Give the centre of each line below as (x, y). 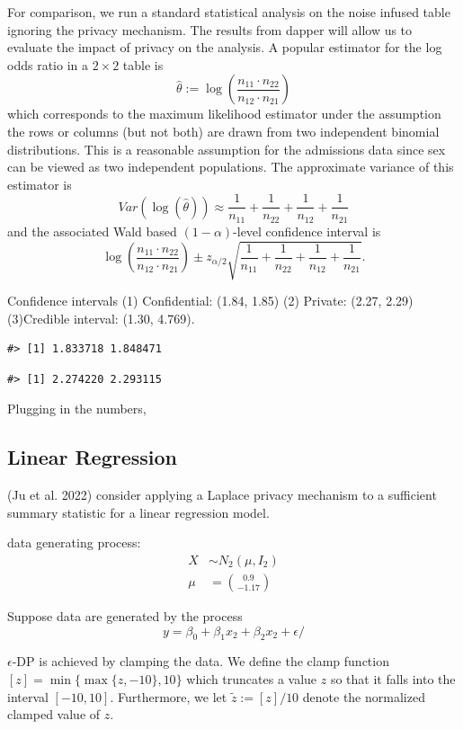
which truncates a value (252, 679)
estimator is (40, 184)
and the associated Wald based (92, 231)
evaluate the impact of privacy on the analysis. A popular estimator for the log (225, 47)
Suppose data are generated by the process (125, 616)
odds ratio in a (48, 64)
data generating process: (74, 542)
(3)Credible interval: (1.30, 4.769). (101, 318)
